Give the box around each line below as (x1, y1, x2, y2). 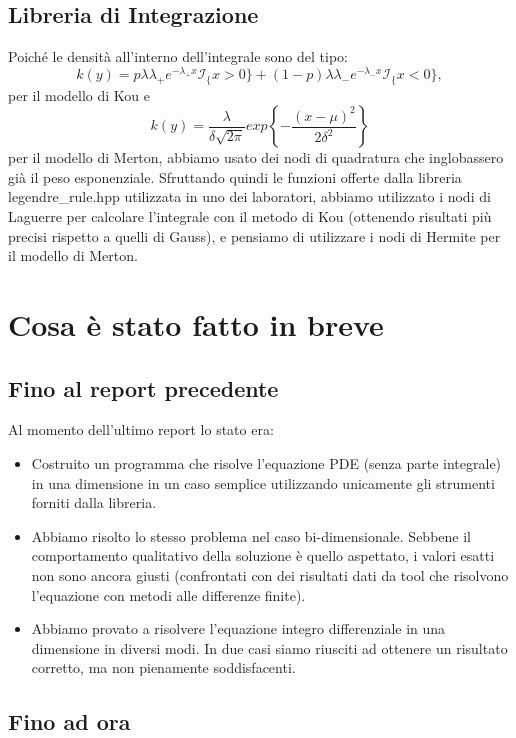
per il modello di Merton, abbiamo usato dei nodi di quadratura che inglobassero (8, 147, 504, 168)
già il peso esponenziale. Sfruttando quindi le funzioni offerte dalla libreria (8, 166, 462, 187)
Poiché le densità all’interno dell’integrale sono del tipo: (8, 46, 348, 67)
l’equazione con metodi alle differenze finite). (31, 584, 306, 605)
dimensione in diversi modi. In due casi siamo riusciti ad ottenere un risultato (31, 637, 508, 658)
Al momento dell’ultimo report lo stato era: (8, 419, 274, 440)
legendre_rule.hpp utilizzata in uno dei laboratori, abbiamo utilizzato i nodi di (8, 186, 491, 207)
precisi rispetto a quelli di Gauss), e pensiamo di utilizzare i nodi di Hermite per (8, 225, 501, 246)
